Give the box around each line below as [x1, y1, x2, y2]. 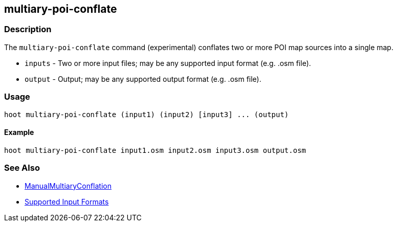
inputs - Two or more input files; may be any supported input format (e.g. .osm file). [25, 58, 311, 67]
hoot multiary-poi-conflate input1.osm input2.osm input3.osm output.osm [4, 146, 306, 154]
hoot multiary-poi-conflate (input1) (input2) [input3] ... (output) [4, 110, 289, 119]
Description [4, 24, 52, 35]
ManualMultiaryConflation [25, 181, 112, 190]
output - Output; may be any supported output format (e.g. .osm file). [25, 74, 261, 83]
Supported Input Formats [25, 197, 109, 206]
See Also [4, 163, 40, 173]
